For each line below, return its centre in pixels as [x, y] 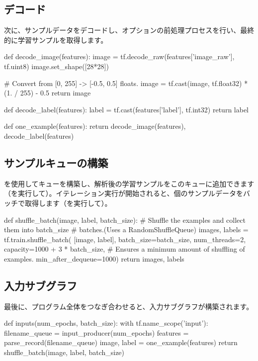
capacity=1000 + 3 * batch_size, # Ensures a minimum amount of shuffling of [125, 249]
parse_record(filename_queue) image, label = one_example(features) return [121, 342]
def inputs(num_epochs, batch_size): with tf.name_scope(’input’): [106, 323]
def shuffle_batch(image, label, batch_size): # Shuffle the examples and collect [125, 220]
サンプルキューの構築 [56, 162]
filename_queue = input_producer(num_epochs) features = [96, 332]
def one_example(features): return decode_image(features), [95, 126]
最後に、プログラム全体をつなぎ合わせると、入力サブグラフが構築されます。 [129, 306]
